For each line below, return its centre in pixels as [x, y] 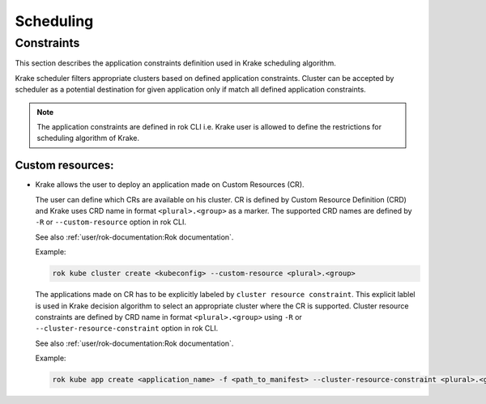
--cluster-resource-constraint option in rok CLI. [127, 329]
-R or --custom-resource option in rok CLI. [111, 222]
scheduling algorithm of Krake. [88, 138]
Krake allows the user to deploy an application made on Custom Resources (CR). [170, 185]
